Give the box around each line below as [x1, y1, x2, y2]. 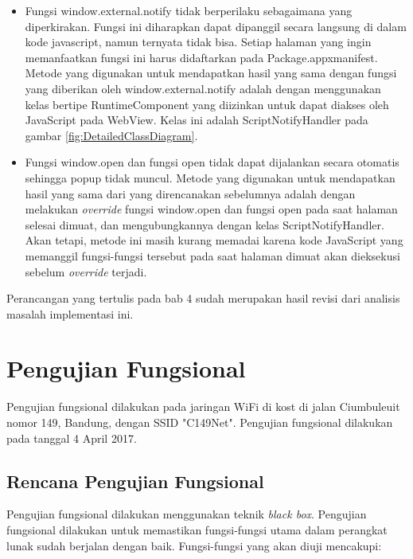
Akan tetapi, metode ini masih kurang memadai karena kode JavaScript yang [25, 232, 403, 248]
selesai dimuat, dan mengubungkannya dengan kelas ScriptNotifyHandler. [25, 216, 384, 233]
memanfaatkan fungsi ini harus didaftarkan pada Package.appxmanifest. [25, 49, 378, 65]
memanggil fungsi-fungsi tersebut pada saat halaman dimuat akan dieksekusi [25, 247, 400, 264]
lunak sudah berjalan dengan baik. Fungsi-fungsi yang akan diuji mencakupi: [6, 537, 382, 553]
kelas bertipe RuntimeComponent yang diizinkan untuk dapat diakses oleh [25, 96, 389, 112]
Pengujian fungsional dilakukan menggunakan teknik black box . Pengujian [6, 506, 367, 522]
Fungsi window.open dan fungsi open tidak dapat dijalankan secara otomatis [25, 154, 399, 170]
